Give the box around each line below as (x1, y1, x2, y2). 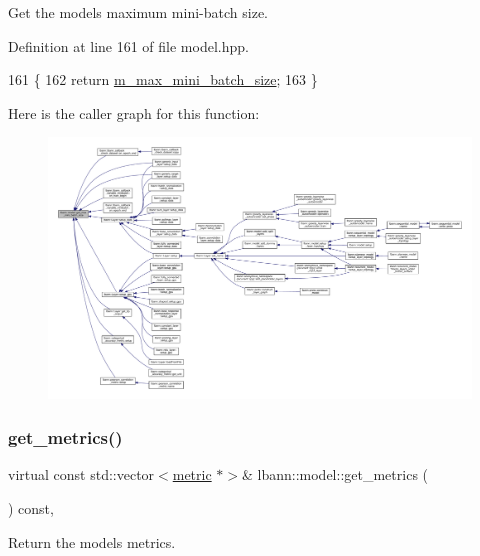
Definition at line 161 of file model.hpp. (8, 35, 249, 56)
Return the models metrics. (8, 531, 176, 552)
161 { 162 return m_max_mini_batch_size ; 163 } (8, 69, 318, 90)
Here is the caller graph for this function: (8, 102, 260, 123)
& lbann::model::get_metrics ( (241, 464, 429, 485)
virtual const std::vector (8, 464, 155, 485)
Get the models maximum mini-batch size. (8, 2, 268, 22)
